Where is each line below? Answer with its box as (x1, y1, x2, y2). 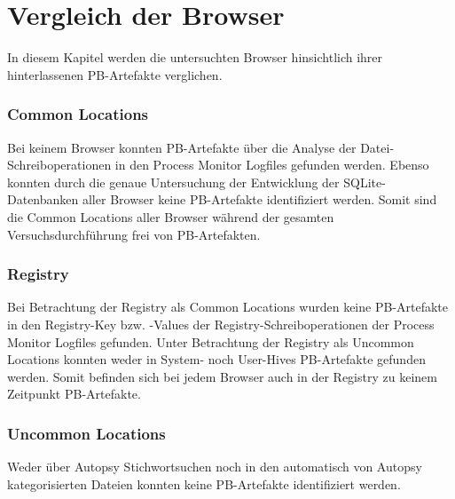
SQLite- (343, 172, 386, 191)
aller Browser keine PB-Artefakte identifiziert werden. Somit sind (82, 190, 437, 209)
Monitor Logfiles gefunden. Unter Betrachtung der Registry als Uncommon (7, 332, 414, 351)
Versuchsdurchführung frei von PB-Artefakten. (7, 225, 261, 243)
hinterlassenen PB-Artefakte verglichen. (7, 65, 223, 83)
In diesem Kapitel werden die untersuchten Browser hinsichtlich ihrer (7, 48, 383, 67)
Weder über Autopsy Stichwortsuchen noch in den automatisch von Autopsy (7, 457, 422, 476)
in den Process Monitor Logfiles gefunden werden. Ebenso (114, 155, 429, 174)
